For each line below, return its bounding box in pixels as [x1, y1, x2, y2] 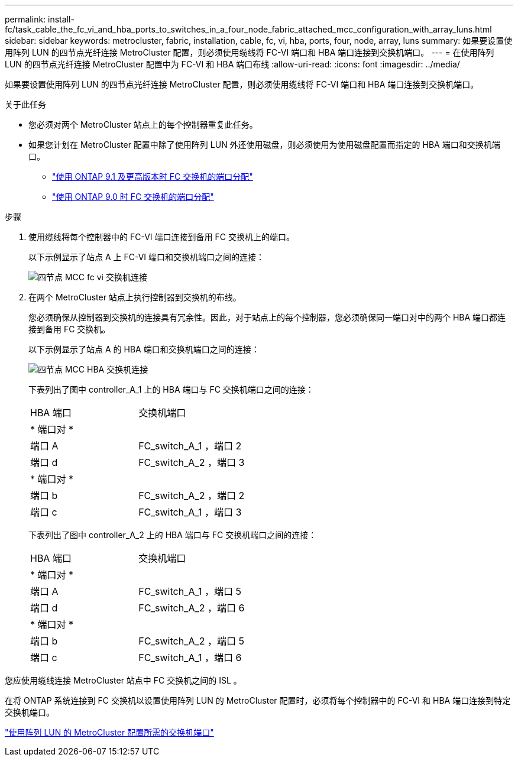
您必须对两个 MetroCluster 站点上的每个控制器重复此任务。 [28, 119, 258, 129]
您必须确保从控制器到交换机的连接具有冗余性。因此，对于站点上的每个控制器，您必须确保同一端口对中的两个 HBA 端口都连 [28, 312, 506, 322]
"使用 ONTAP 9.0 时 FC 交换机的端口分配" [52, 192, 214, 202]
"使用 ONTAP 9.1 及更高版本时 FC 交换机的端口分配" [52, 171, 253, 182]
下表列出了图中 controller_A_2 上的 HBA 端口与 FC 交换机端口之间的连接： [28, 530, 317, 540]
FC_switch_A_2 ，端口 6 [138, 602, 245, 614]
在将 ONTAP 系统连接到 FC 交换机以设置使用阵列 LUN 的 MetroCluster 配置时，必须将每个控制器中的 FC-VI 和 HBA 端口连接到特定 [5, 695, 511, 705]
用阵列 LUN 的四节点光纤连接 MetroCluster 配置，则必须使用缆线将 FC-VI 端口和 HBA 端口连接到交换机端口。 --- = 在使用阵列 [5, 47, 494, 57]
